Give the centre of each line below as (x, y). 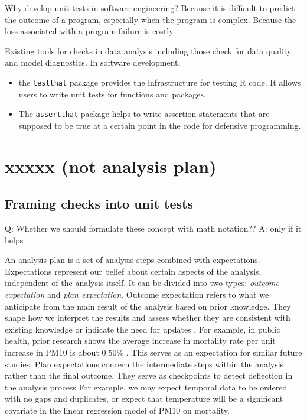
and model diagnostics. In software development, (93, 62)
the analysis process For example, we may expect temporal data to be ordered (146, 387)
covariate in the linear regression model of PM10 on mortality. (117, 410)
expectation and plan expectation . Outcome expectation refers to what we (137, 294)
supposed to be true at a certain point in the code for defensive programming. (160, 125)
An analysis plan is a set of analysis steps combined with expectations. (133, 260)
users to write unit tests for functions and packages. (112, 94)
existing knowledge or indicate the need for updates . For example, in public (143, 329)
